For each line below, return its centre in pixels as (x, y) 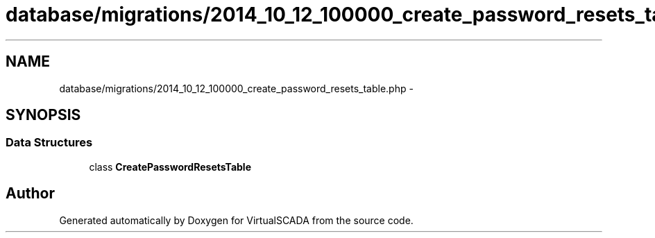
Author (30, 194)
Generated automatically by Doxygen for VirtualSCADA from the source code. (236, 220)
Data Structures (49, 143)
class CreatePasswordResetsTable (170, 167)
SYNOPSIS (43, 115)
